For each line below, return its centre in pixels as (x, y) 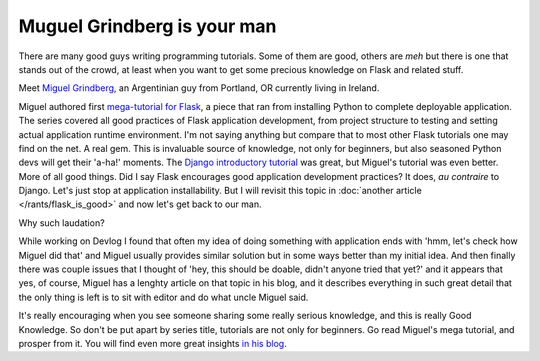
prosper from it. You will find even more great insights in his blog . (152, 343)
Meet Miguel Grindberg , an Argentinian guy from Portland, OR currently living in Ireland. (199, 88)
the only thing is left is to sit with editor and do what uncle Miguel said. (163, 297)
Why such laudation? (61, 222)
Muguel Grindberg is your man (147, 26)
